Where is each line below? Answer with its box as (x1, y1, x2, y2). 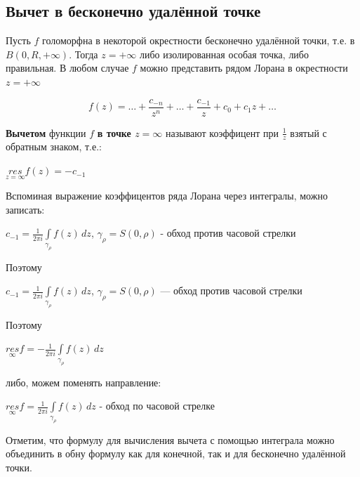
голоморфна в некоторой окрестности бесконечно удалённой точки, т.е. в (42, 33, 355, 48)
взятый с (290, 125, 327, 140)
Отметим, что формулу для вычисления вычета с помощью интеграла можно (6, 432, 335, 447)
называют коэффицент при (166, 125, 279, 140)
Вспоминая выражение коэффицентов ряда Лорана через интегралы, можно (6, 188, 328, 203)
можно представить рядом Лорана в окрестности (140, 60, 348, 75)
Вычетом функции (6, 125, 86, 140)
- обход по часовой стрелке (99, 398, 215, 413)
